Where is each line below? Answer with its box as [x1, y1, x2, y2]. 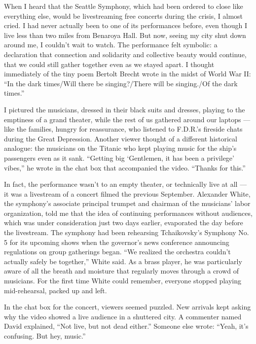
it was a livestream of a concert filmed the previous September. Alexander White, [4, 188, 251, 199]
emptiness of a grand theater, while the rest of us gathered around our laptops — [4, 114, 251, 124]
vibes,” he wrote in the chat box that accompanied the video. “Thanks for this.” [4, 162, 246, 172]
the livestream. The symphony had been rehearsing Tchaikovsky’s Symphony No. [4, 227, 249, 238]
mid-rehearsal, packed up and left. [4, 285, 107, 295]
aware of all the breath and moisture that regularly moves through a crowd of [4, 266, 239, 276]
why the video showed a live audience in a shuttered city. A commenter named [4, 311, 242, 321]
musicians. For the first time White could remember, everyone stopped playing [4, 275, 241, 286]
